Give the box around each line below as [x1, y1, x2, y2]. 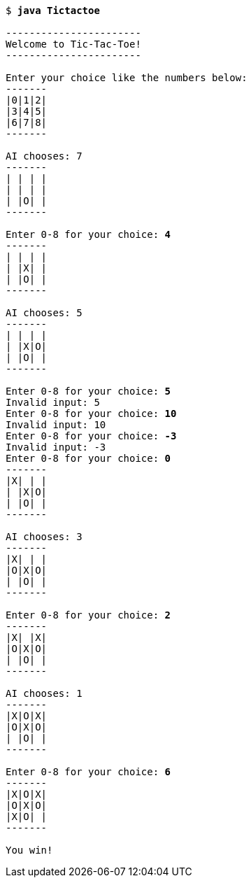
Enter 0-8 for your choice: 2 [6, 609, 171, 621]
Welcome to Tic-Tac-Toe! [6, 38, 141, 50]
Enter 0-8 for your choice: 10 [6, 408, 177, 419]
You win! [6, 845, 53, 856]
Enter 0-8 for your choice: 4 [6, 229, 171, 240]
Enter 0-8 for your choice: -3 [6, 430, 177, 441]
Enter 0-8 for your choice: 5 [6, 386, 171, 397]
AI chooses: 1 [6, 688, 83, 699]
